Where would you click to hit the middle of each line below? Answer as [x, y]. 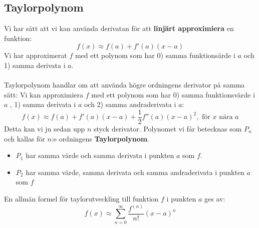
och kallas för [25, 138]
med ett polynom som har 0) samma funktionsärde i [155, 55]
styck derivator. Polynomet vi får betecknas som [168, 129]
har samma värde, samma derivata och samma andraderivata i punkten [135, 172]
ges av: [215, 198]
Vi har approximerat [36, 55]
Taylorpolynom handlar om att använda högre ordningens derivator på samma [124, 85]
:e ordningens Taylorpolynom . [100, 138]
